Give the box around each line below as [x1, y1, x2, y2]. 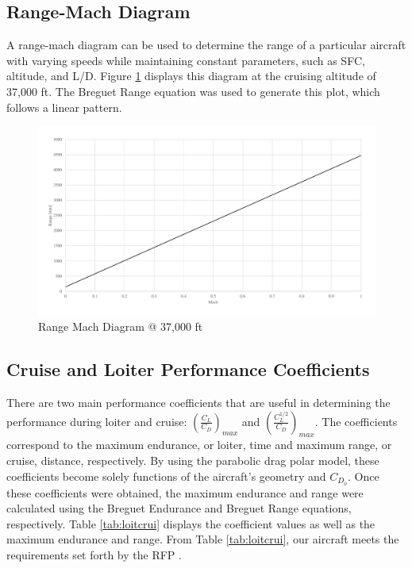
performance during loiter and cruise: [6, 413, 187, 429]
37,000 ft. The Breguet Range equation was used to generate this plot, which [6, 83, 380, 99]
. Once [348, 467, 379, 484]
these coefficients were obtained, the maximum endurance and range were [6, 484, 364, 501]
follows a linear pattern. [6, 98, 122, 115]
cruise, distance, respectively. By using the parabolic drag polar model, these [6, 452, 379, 469]
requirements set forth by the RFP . [6, 546, 182, 562]
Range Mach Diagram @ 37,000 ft [38, 318, 203, 335]
